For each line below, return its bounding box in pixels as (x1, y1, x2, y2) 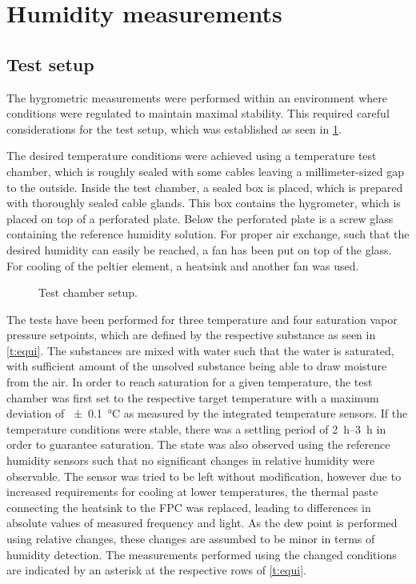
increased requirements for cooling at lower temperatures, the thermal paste (6, 483, 378, 500)
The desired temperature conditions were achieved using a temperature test (6, 147, 377, 164)
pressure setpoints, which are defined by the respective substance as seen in (6, 326, 376, 343)
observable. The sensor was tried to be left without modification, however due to (6, 467, 402, 484)
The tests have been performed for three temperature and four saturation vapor (6, 310, 398, 327)
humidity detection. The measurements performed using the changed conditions (6, 546, 397, 562)
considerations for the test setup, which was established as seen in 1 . (6, 120, 342, 137)
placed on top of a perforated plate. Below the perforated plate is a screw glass (6, 210, 394, 226)
